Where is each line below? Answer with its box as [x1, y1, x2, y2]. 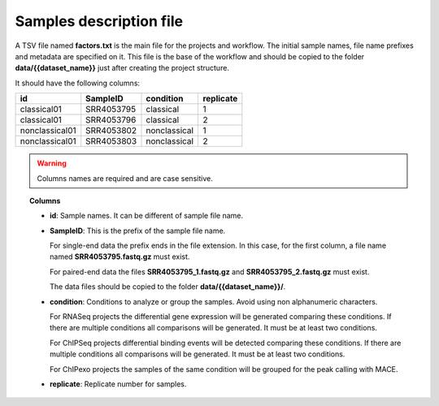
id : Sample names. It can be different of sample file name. [50, 211, 244, 221]
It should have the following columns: [15, 78, 141, 88]
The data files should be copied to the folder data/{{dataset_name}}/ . [50, 282, 286, 292]
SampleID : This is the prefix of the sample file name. [50, 226, 226, 235]
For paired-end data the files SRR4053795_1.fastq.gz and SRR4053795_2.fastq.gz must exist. [50, 266, 370, 276]
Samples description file [15, 12, 183, 30]
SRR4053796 [85, 114, 137, 126]
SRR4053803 [85, 136, 137, 147]
